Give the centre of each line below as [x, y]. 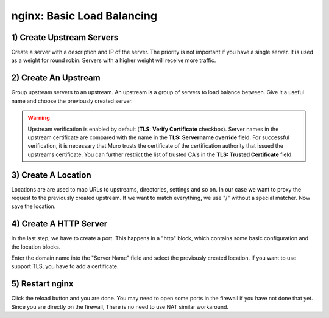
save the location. [34, 206]
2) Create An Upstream [56, 78]
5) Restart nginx [42, 284]
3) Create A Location [51, 175]
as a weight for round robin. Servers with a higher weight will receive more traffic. [114, 60]
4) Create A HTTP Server [59, 224]
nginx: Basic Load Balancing [84, 16]
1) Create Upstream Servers [65, 37]
